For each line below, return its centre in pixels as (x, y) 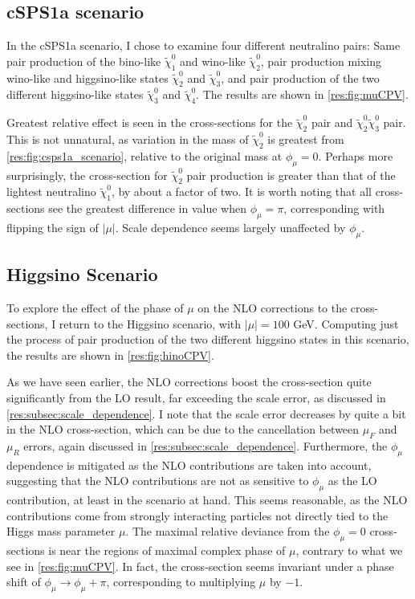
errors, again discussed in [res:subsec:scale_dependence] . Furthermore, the (205, 445)
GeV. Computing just (346, 323)
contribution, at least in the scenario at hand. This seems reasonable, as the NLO (207, 500)
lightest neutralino (51, 192)
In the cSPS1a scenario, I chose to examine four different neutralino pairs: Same (203, 45)
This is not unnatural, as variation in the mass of (128, 139)
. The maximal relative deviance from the (228, 531)
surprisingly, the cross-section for (87, 175)
